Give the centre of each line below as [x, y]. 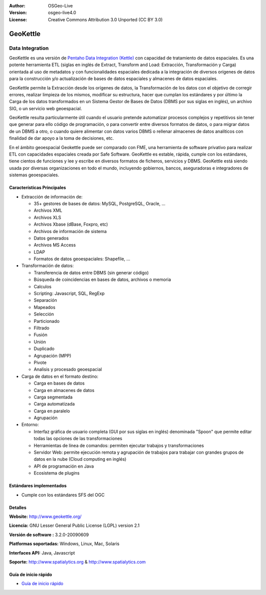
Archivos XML [48, 210]
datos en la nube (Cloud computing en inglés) [80, 459]
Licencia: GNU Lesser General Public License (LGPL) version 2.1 [74, 525]
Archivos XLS [48, 217]
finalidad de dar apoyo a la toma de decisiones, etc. [62, 138]
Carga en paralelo [52, 411]
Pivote [40, 362]
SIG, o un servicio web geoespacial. [46, 108]
